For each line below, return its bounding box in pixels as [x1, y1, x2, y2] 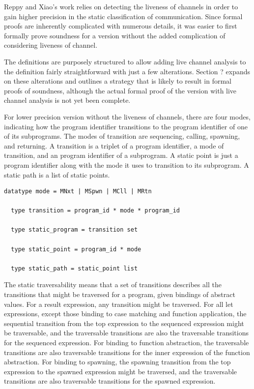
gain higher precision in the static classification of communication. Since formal [4, 11, 243, 21]
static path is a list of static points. [4, 169, 110, 180]
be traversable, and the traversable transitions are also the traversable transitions [4, 328, 249, 338]
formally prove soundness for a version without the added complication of [4, 30, 226, 40]
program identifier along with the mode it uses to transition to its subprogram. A [4, 159, 249, 170]
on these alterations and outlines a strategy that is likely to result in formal [4, 76, 232, 86]
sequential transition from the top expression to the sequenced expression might [4, 318, 244, 328]
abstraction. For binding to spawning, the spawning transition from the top [4, 357, 231, 367]
